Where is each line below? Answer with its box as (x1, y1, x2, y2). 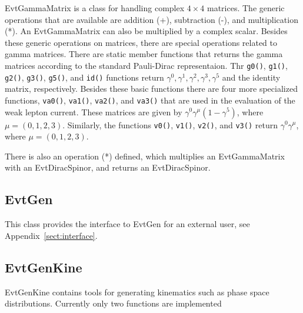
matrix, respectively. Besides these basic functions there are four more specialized (5, 82, 298, 95)
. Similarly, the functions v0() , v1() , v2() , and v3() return (62, 118, 278, 131)
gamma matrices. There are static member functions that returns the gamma (5, 48, 283, 60)
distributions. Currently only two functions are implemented (5, 297, 222, 309)
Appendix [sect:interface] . (5, 229, 98, 241)
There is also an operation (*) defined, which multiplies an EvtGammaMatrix (5, 149, 285, 162)
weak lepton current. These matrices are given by (5, 105, 182, 118)
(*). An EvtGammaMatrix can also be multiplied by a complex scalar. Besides (5, 25, 288, 37)
